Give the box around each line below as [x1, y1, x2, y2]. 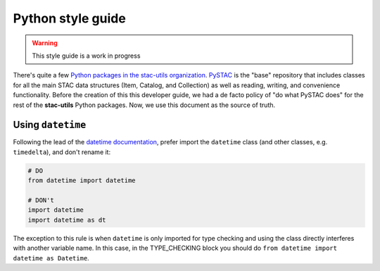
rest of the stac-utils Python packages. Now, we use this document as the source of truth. [13, 101, 276, 109]
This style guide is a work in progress [32, 51, 141, 60]
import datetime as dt [27, 215, 106, 224]
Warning [32, 39, 58, 47]
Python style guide [13, 11, 126, 26]
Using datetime [13, 119, 87, 131]
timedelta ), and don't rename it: [13, 148, 111, 156]
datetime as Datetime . [13, 253, 89, 262]
